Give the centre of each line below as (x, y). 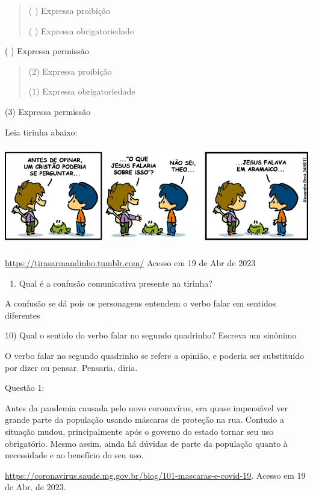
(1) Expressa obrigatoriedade (82, 91)
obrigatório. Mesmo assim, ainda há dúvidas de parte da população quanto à (146, 443)
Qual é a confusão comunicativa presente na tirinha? (116, 283)
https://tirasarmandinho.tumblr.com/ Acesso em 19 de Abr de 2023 (130, 263)
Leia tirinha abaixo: (41, 132)
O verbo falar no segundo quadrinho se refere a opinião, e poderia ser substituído (154, 356)
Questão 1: (25, 388)
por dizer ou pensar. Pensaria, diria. (71, 367)
